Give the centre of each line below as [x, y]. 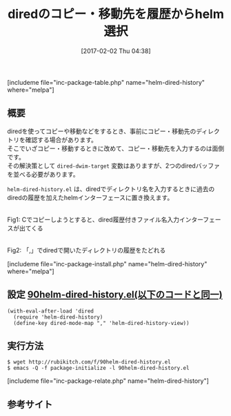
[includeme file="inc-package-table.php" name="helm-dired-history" [106, 82]
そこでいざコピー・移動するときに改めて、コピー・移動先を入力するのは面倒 [116, 148]
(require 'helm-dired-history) [58, 317]
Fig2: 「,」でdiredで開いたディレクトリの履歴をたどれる [87, 250]
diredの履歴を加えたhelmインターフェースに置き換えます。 [90, 197]
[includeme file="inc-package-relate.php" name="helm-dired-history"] [108, 381]
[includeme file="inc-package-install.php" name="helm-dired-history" [107, 264]
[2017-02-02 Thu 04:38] [116, 51]
